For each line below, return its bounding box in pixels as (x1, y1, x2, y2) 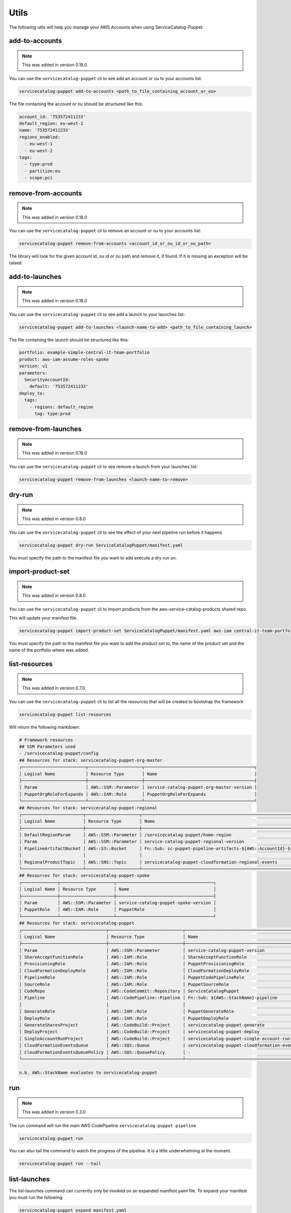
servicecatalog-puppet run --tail (19, 1161, 101, 1166)
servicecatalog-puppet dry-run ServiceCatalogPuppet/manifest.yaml (19, 542, 183, 548)
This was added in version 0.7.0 (22, 685, 85, 691)
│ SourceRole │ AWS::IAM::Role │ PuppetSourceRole (19, 982, 229, 987)
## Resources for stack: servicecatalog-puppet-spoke (19, 873, 150, 878)
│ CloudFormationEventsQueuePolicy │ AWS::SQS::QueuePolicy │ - (19, 1049, 191, 1055)
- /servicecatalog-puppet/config (19, 751, 99, 756)
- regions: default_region (29, 404, 94, 410)
